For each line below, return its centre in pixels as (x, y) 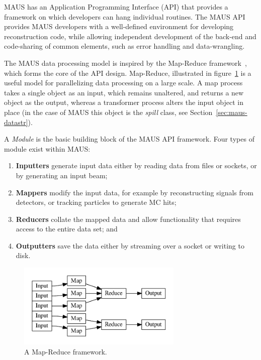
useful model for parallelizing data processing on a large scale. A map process (123, 83)
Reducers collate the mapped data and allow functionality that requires (128, 219)
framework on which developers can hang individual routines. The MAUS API (125, 16)
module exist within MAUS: (47, 148)
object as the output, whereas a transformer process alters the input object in (124, 102)
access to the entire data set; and (67, 229)
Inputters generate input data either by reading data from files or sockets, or (136, 165)
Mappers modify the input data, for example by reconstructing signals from (135, 192)
